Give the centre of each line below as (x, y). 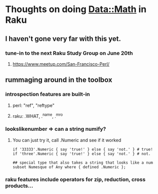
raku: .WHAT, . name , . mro (38, 116)
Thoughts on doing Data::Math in (76, 9)
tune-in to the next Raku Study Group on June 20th (69, 53)
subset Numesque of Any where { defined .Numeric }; (69, 167)
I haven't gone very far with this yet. (63, 39)
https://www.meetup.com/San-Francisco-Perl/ (61, 64)
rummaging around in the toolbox (59, 80)
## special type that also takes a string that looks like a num (83, 163)
